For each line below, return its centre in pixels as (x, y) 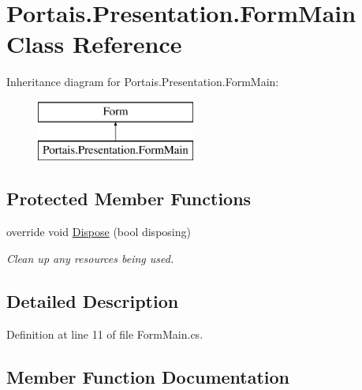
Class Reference (94, 44)
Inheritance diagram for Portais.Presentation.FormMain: (143, 82)
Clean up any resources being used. (90, 258)
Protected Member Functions (129, 199)
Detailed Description (93, 300)
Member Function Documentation (148, 376)
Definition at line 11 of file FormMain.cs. (105, 334)
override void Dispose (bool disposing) (99, 232)
